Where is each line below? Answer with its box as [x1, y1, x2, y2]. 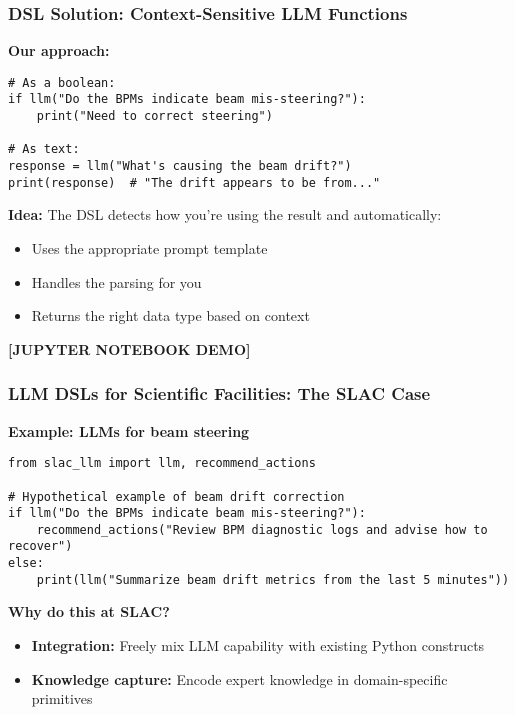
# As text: [8, 142, 80, 157]
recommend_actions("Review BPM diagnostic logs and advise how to [36, 522, 488, 537]
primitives [31, 688, 93, 709]
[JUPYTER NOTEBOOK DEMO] [8, 338, 251, 359]
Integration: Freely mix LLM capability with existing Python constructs [31, 635, 485, 656]
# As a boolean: [8, 75, 116, 90]
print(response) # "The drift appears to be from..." [8, 175, 381, 190]
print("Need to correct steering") [36, 109, 273, 124]
